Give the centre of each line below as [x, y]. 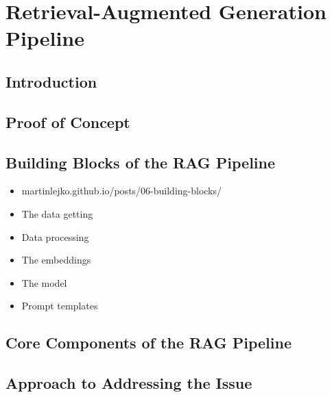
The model [44, 282]
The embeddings [56, 260]
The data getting [57, 213]
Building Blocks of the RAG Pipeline [141, 162]
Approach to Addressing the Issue [129, 383]
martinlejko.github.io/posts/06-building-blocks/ [122, 191]
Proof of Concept [68, 121]
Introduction [51, 81]
